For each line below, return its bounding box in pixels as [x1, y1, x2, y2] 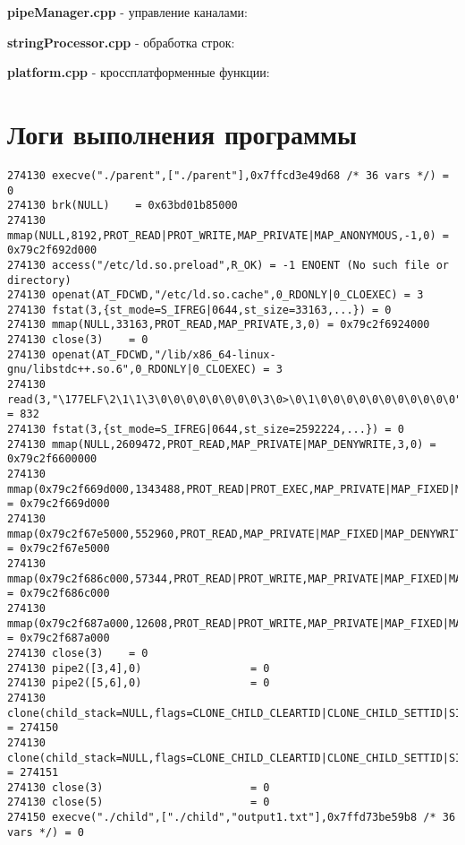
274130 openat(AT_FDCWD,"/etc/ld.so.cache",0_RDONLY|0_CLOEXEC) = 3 [7, 289, 424, 302]
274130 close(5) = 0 [7, 796, 270, 809]
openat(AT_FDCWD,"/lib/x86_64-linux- [52, 348, 276, 361]
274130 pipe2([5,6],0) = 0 [7, 677, 270, 690]
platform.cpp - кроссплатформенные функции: [7, 63, 270, 82]
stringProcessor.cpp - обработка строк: [7, 32, 235, 51]
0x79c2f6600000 [7, 453, 97, 466]
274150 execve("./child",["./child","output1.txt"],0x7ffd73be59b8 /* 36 [7, 811, 456, 824]
